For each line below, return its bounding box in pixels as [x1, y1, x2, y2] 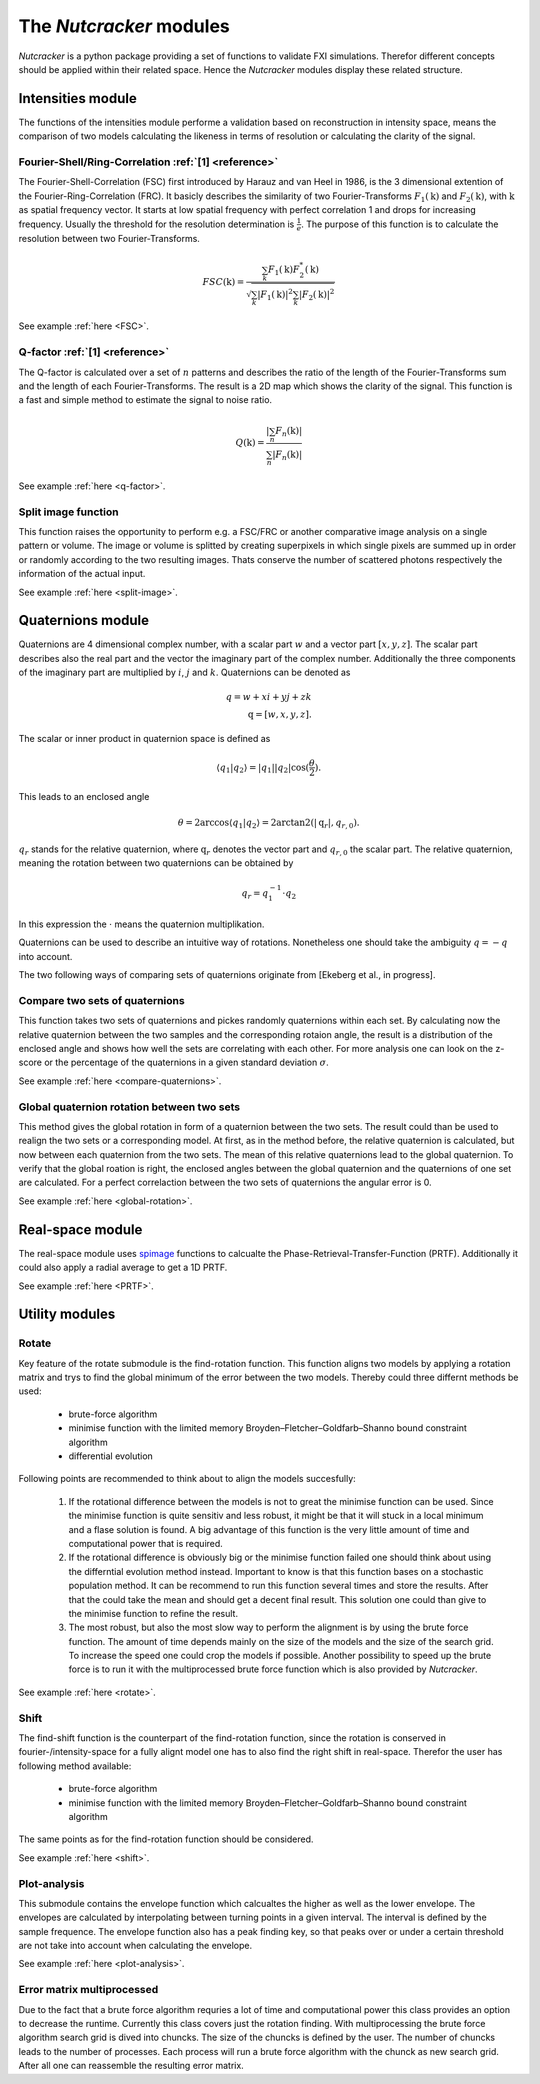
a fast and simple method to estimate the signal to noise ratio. [18, 394, 273, 406]
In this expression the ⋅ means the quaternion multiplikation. [18, 918, 265, 930]
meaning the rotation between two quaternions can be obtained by [18, 857, 294, 869]
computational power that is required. [68, 1537, 224, 1549]
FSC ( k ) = [202, 276, 245, 288]
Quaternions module [18, 612, 150, 629]
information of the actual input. [18, 568, 146, 580]
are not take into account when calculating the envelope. [18, 1940, 253, 1952]
